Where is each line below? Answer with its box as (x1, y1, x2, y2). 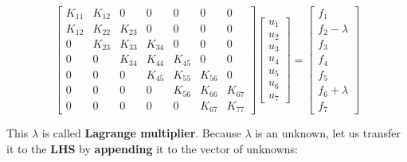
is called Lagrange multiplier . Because (41, 125, 241, 141)
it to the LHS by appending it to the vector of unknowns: (6, 141, 298, 156)
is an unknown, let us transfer (255, 125, 401, 141)
